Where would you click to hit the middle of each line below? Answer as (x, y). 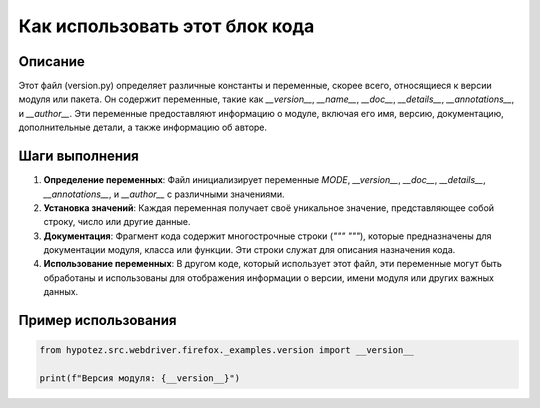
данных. (61, 292)
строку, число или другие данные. (117, 222)
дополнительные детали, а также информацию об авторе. (143, 127)
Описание (51, 61)
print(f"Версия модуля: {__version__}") (139, 378)
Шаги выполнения (78, 156)
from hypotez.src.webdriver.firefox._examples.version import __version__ (227, 350)
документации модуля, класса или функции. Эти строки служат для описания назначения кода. (249, 250)
